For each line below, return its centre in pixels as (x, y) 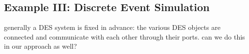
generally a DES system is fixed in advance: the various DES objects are (112, 27)
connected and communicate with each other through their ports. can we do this (124, 36)
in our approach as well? (41, 46)
